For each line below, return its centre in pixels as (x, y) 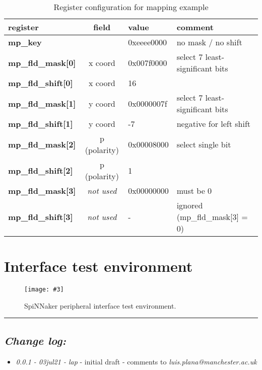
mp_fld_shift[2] (41, 170)
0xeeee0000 (148, 42)
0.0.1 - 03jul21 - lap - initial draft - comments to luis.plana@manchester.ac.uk (136, 361)
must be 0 (194, 191)
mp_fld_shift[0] (41, 83)
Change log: (35, 340)
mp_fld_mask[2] (42, 144)
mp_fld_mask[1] (42, 103)
